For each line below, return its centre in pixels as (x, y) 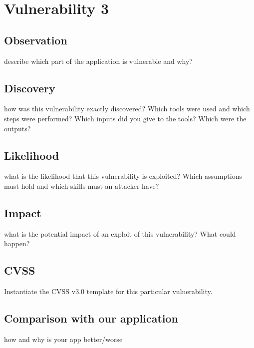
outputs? (17, 128)
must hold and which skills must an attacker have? (82, 185)
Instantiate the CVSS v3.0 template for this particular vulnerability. (108, 291)
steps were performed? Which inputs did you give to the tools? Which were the (125, 118)
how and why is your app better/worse (63, 339)
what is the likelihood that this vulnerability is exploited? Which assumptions (123, 176)
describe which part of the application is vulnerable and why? (98, 61)
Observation (36, 40)
